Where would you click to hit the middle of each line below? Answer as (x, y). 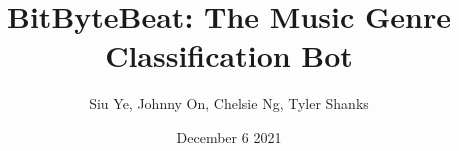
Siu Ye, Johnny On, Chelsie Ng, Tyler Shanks (229, 103)
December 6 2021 (229, 136)
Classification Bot (229, 55)
